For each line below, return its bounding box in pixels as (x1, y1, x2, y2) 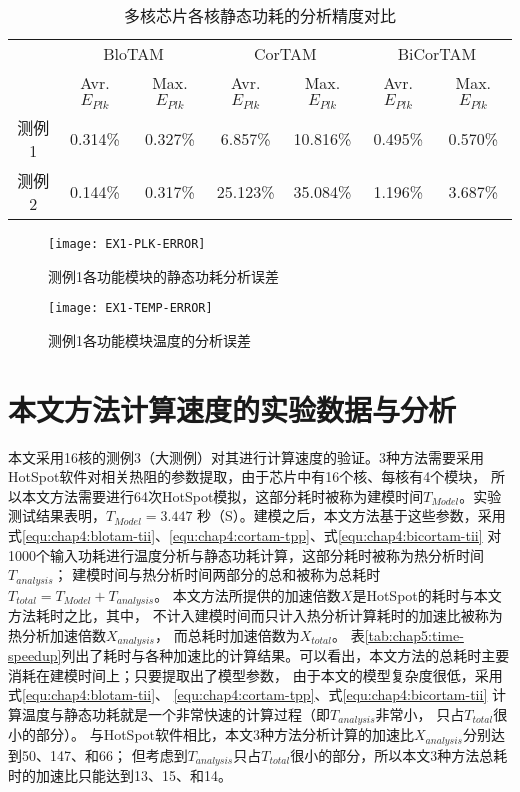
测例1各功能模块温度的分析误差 (48, 329, 251, 350)
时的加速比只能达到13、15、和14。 (8, 765, 232, 786)
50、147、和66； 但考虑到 (21, 744, 188, 765)
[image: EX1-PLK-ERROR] (48, 236, 206, 251)
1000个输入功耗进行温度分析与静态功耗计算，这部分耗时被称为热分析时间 (8, 544, 484, 565)
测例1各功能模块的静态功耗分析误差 (48, 265, 279, 286)
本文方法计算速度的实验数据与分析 (8, 388, 457, 429)
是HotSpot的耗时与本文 (352, 584, 502, 605)
